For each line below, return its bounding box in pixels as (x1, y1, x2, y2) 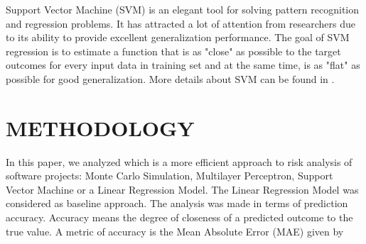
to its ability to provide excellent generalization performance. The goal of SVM (6, 30, 350, 45)
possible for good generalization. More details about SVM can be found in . (6, 71, 335, 86)
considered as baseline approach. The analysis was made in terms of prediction (6, 196, 348, 211)
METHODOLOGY (6, 113, 195, 142)
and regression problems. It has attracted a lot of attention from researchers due (6, 16, 355, 30)
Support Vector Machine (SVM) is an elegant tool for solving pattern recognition (6, 2, 360, 16)
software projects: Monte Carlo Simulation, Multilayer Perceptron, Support (6, 168, 333, 183)
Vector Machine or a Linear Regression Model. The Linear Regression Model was (6, 182, 359, 196)
